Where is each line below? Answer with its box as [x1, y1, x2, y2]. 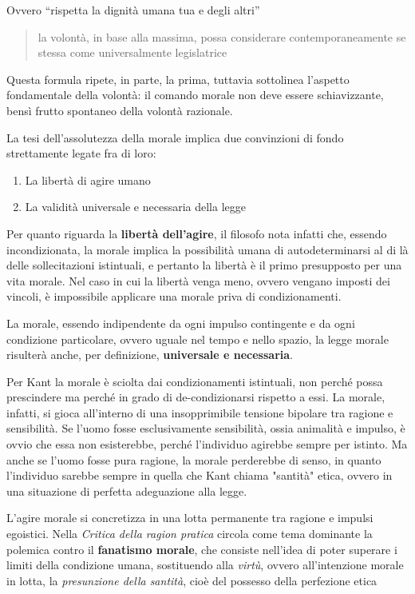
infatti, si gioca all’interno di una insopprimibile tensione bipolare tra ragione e [6, 404, 393, 421]
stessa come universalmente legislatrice [38, 44, 227, 61]
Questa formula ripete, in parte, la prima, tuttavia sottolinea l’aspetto [6, 70, 350, 87]
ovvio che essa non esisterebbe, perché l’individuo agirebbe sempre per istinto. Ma [6, 436, 408, 452]
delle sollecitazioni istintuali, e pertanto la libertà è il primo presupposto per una [6, 257, 402, 273]
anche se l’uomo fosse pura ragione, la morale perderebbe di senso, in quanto [6, 451, 381, 468]
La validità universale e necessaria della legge [25, 198, 246, 215]
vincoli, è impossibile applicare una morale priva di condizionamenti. [6, 288, 342, 305]
